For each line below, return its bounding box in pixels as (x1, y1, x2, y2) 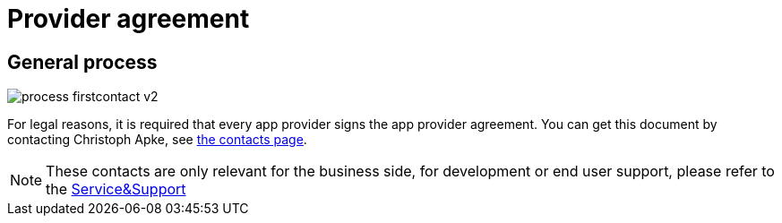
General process (7, 50, 158, 73)
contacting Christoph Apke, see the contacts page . (7, 132, 307, 148)
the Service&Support (46, 180, 186, 199)
